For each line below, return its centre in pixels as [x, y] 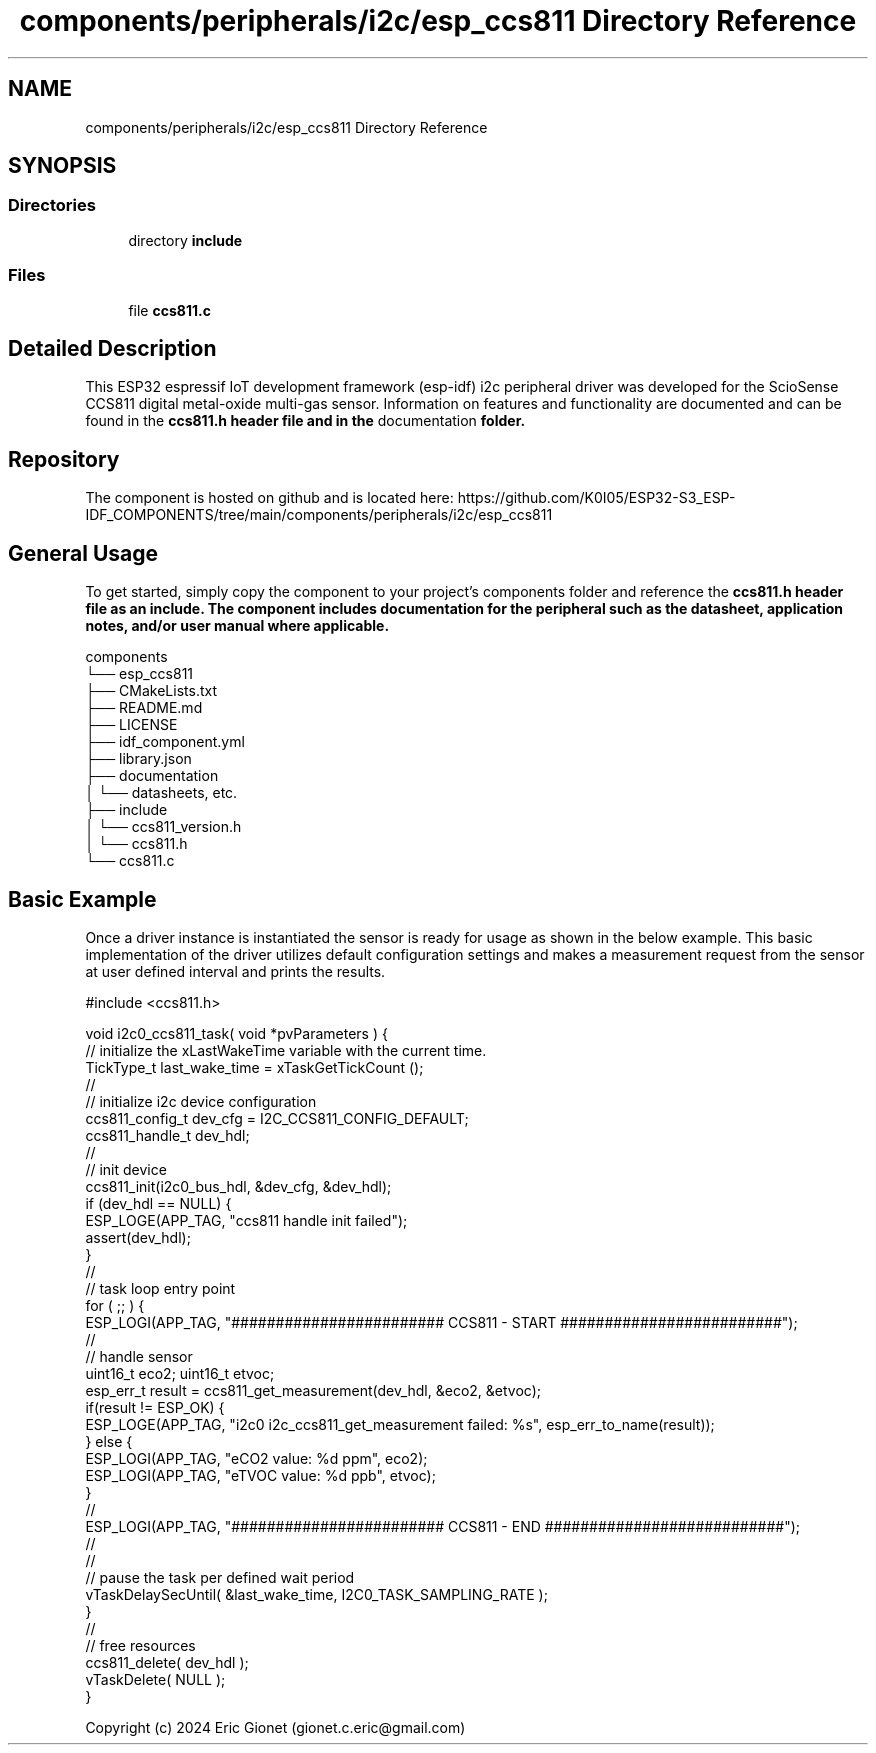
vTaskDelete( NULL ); [155, 1679]
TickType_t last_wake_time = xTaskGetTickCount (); [254, 1067]
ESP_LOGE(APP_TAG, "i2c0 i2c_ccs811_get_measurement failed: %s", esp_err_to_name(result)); [400, 1424]
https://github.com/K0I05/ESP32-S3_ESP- [596, 498]
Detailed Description [112, 348]
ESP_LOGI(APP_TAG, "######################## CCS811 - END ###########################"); [442, 1526]
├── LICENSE [131, 725]
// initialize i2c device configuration [201, 1101]
